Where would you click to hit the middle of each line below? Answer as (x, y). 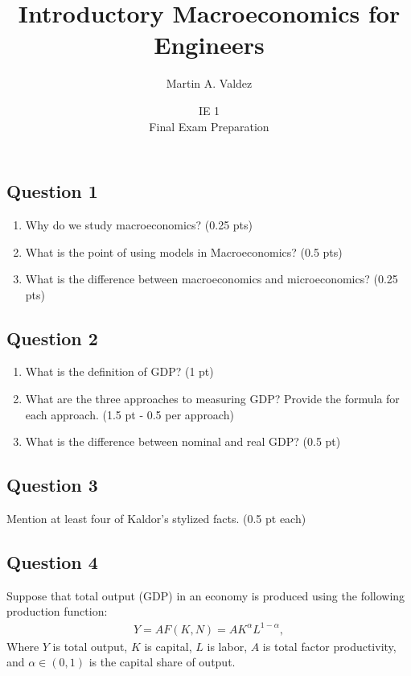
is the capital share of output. (162, 662)
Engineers (209, 45)
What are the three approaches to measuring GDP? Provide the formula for (212, 399)
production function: (57, 611)
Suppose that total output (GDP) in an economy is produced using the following (206, 595)
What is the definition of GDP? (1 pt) (119, 371)
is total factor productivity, (329, 646)
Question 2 (52, 338)
